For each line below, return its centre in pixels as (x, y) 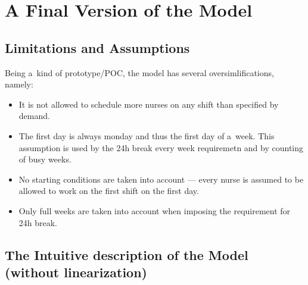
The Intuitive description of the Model (127, 254)
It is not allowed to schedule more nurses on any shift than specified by (149, 104)
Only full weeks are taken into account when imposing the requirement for (155, 210)
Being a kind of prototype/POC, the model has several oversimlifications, (139, 72)
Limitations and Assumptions (97, 47)
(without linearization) (76, 272)
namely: (19, 84)
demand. (34, 116)
